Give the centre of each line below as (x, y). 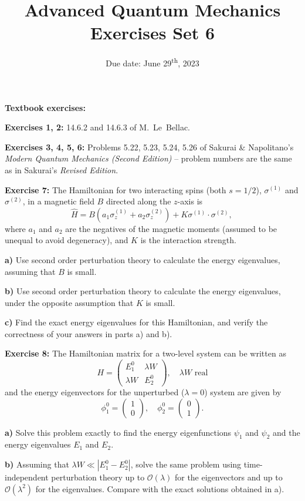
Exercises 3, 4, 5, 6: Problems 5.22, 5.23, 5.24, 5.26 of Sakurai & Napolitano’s (149, 147)
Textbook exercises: (45, 107)
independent (27, 477)
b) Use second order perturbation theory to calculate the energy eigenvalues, (143, 291)
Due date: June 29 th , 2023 (152, 62)
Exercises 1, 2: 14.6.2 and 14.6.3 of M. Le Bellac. (98, 127)
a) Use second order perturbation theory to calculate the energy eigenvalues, (143, 259)
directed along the (138, 201)
